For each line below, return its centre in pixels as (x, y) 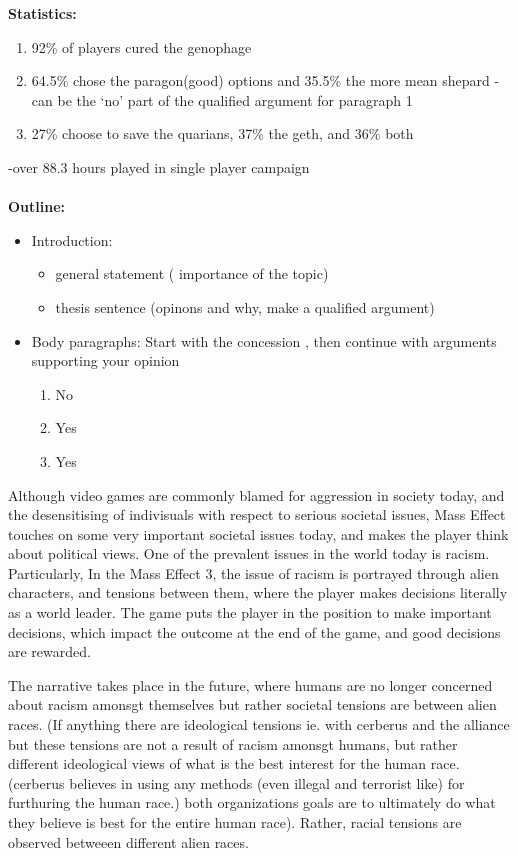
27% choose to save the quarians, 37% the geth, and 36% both (222, 133)
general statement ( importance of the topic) (192, 273)
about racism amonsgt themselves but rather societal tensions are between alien (252, 704)
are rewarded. (49, 651)
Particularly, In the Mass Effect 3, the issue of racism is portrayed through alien (253, 572)
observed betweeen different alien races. (128, 841)
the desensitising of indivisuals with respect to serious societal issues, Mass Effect (257, 514)
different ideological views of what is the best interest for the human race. (234, 763)
